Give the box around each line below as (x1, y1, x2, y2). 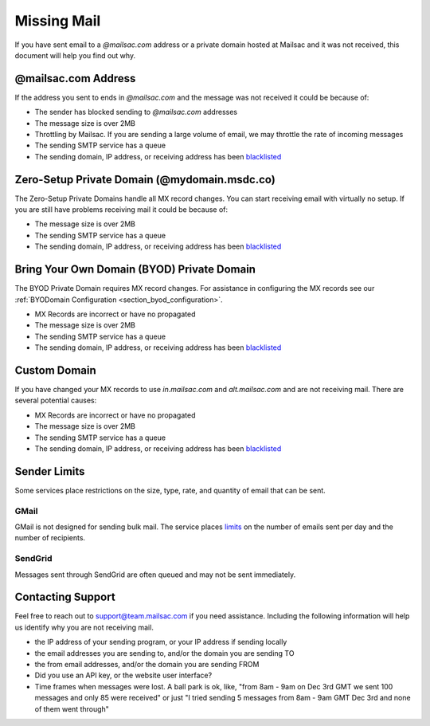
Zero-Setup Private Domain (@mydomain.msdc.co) (14, 172, 276, 186)
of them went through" (34, 704, 109, 713)
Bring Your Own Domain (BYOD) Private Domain (14, 263, 256, 277)
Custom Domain (14, 363, 97, 377)
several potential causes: (14, 395, 97, 406)
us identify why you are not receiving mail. (14, 622, 154, 632)
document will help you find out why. (14, 50, 135, 60)
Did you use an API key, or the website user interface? (34, 670, 213, 681)
